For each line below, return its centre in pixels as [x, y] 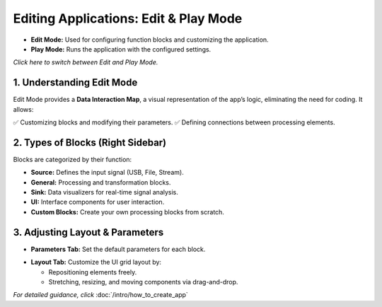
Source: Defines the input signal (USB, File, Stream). [107, 173]
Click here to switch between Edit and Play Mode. [86, 62]
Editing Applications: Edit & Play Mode [128, 18]
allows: [23, 109]
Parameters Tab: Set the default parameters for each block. [118, 249]
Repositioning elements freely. [93, 272]
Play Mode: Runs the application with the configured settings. [121, 49]
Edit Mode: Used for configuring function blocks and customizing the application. [150, 40]
